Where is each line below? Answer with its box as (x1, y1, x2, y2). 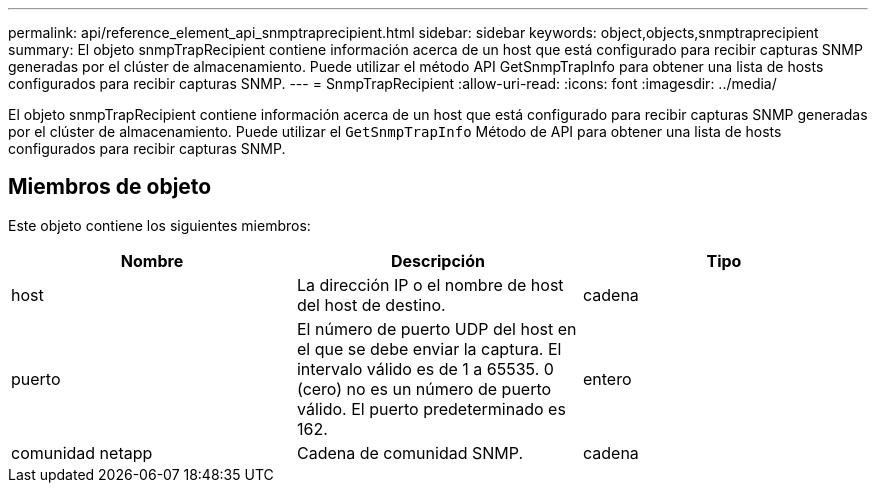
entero (582, 368, 632, 389)
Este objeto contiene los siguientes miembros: (8, 216, 311, 234)
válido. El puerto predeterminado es (296, 398, 566, 419)
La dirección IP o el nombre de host (296, 274, 564, 295)
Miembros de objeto (8, 174, 212, 200)
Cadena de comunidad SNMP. (296, 442, 524, 463)
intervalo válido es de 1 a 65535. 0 (296, 358, 554, 379)
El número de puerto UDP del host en (296, 318, 577, 339)
